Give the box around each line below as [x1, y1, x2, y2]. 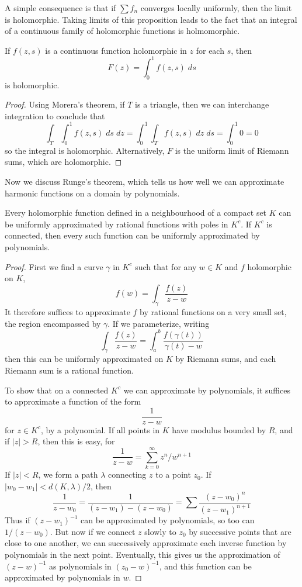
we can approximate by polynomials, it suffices [123, 384, 290, 396]
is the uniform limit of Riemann [175, 144, 289, 156]
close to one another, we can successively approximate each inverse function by [5, 537, 287, 549]
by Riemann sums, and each [175, 353, 276, 365]
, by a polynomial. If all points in [40, 423, 160, 436]
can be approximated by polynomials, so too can [81, 514, 255, 526]
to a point [155, 468, 191, 481]
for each [196, 44, 224, 56]
